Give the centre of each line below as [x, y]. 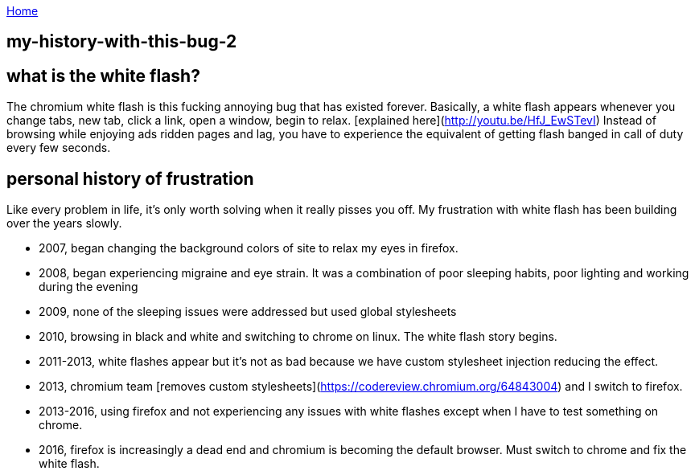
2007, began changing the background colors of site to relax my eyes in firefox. [249, 248]
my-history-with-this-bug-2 [122, 42]
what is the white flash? [103, 76]
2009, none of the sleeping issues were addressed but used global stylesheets [248, 312]
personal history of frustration [130, 178]
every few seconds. [59, 148]
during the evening [88, 287]
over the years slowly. [64, 223]
